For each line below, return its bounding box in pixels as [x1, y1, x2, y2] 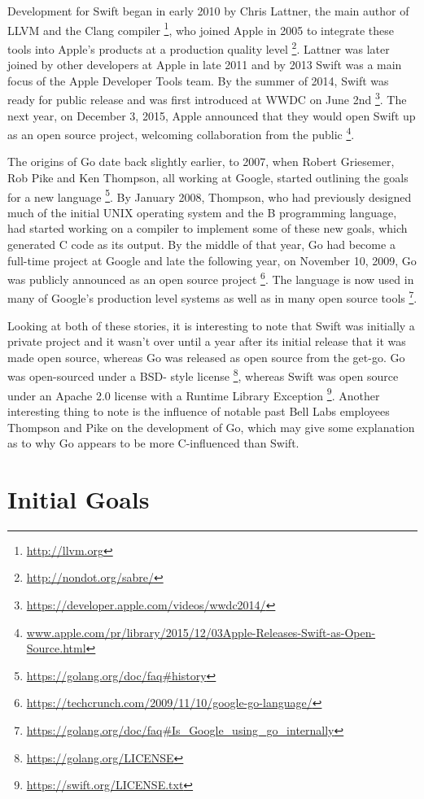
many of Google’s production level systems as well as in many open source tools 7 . [7, 287, 417, 307]
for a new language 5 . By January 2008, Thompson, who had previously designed [7, 186, 412, 205]
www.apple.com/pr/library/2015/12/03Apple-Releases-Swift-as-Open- [26, 623, 376, 640]
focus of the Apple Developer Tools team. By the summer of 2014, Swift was [7, 72, 389, 89]
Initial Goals [7, 482, 150, 515]
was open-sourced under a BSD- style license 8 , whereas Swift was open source [7, 365, 399, 385]
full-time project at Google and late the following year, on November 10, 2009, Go [7, 251, 417, 269]
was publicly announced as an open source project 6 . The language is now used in [7, 269, 414, 287]
